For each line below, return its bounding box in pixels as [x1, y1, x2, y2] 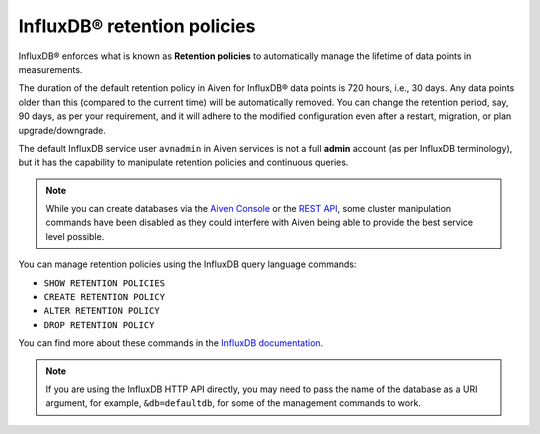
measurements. [18, 63, 83, 75]
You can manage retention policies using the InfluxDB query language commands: [18, 258, 357, 270]
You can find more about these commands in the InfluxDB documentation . [18, 337, 324, 349]
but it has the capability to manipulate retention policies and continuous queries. [18, 156, 349, 169]
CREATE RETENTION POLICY [43, 291, 165, 303]
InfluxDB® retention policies [18, 15, 256, 37]
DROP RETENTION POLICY [43, 319, 155, 330]
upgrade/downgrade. [18, 124, 107, 136]
